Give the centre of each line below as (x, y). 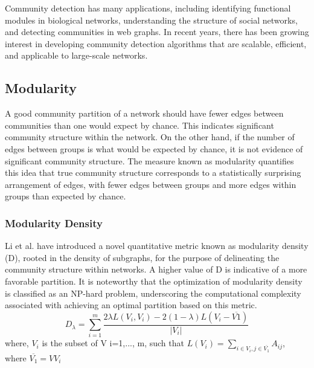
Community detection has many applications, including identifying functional (148, 8)
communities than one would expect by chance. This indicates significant (139, 125)
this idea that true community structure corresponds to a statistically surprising (153, 173)
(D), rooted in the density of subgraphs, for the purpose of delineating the (142, 257)
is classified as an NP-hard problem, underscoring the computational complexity (153, 293)
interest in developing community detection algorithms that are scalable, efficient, (156, 43)
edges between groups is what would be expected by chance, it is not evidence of (154, 148)
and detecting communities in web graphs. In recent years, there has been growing (157, 32)
